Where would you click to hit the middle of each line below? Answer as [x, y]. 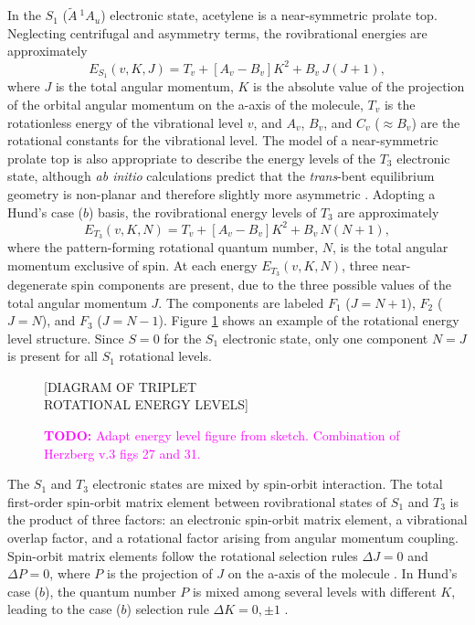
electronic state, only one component [325, 338]
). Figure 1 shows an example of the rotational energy [309, 320]
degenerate [37, 284]
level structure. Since [66, 338]
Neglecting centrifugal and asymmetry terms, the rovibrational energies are [217, 32]
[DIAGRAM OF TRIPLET [121, 386]
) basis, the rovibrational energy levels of [203, 212]
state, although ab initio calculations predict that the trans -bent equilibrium [221, 176]
